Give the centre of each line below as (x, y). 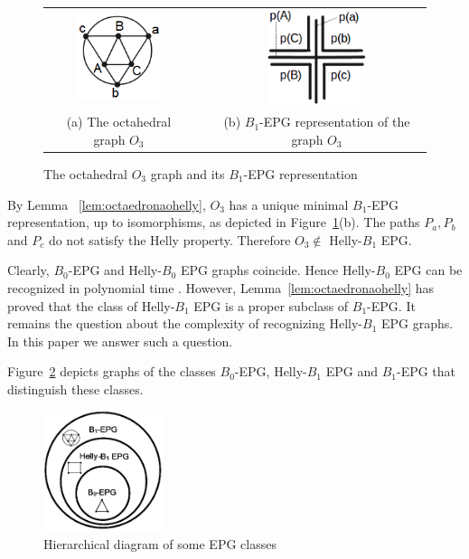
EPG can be (428, 270)
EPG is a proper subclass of (271, 305)
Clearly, (28, 270)
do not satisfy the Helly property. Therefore (169, 239)
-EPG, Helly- (271, 371)
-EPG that (426, 371)
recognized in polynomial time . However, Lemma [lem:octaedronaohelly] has (221, 287)
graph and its (188, 173)
